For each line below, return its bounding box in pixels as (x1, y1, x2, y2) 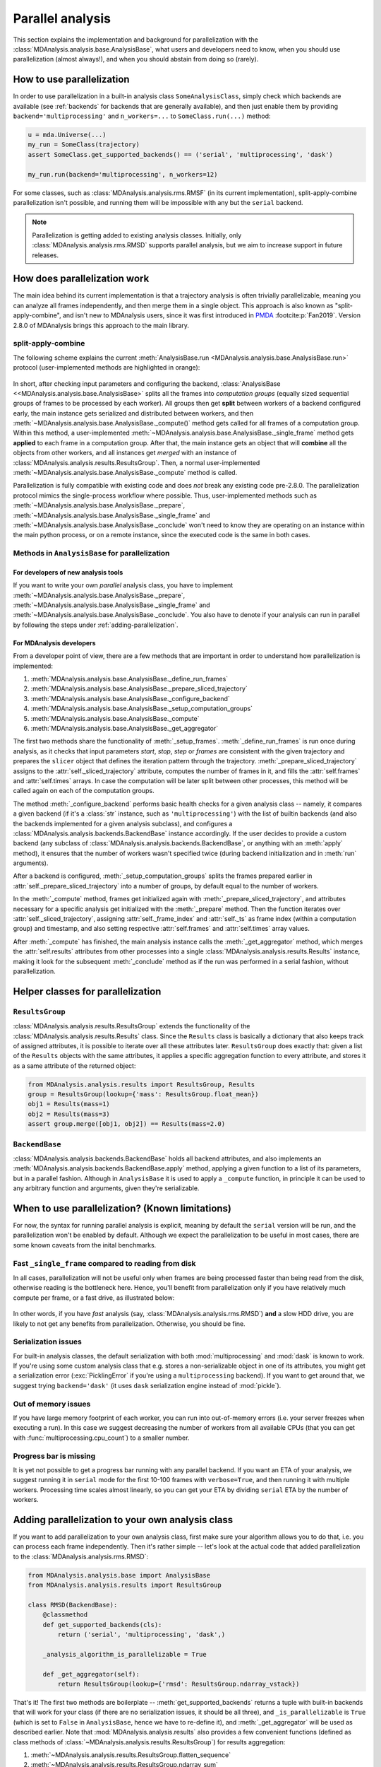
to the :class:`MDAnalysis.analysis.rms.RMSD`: (13, 1552, 148, 1561)
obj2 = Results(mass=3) (28, 1110, 111, 1118)
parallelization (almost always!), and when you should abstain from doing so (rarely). (13, 55, 259, 64)
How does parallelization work (13, 273, 150, 285)
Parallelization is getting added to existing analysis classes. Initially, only (32, 230, 242, 240)
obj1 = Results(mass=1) (28, 1100, 111, 1108)
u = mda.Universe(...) (28, 131, 107, 139)
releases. (32, 251, 59, 259)
